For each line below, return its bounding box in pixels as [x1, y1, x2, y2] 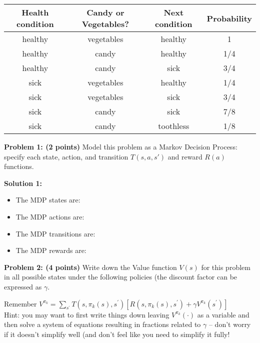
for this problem [201, 261, 250, 272]
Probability [206, 12, 252, 24]
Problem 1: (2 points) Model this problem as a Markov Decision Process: [4, 141, 237, 151]
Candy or [86, 6, 124, 18]
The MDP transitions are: [15, 228, 95, 238]
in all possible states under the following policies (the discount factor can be [4, 271, 237, 282]
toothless [158, 120, 189, 131]
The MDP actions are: [15, 211, 84, 221]
